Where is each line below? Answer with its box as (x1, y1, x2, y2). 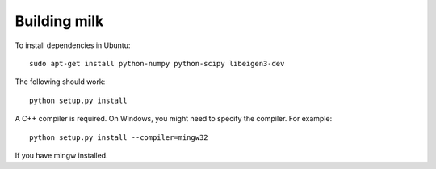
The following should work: (15, 77, 106, 87)
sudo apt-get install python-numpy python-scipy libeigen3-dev (29, 59, 285, 68)
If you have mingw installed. (15, 150, 108, 160)
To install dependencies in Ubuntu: (15, 40, 131, 50)
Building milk (15, 12, 104, 30)
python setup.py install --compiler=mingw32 (29, 133, 209, 142)
